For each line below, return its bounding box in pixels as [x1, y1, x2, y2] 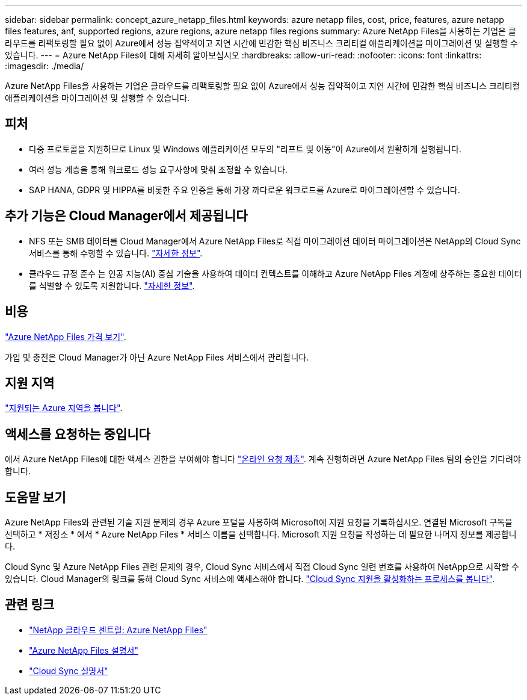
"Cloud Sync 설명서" [29, 665, 108, 676]
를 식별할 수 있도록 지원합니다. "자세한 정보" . [29, 280, 195, 291]
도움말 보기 [5, 489, 66, 505]
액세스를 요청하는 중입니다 [5, 426, 150, 442]
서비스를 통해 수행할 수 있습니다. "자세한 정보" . [29, 247, 203, 258]
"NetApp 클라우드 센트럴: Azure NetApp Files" [29, 624, 208, 635]
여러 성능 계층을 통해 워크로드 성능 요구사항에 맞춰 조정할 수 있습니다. [29, 164, 288, 175]
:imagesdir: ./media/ [5, 61, 84, 71]
